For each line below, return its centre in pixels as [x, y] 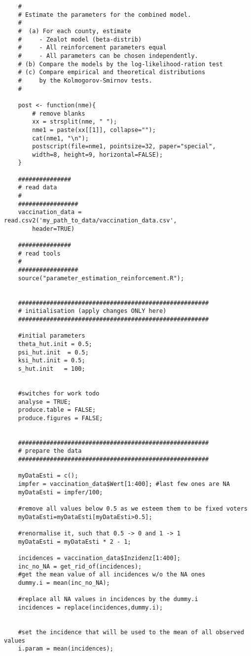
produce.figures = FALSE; [60, 418]
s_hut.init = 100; [52, 369]
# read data [37, 188]
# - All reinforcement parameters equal [92, 48]
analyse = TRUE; [45, 402]
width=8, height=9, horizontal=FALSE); [98, 154]
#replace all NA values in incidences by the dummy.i [108, 599]
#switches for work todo [59, 393]
